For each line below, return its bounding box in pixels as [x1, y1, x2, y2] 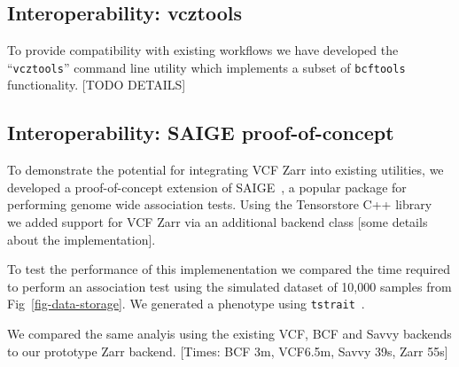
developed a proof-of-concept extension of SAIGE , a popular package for [7, 177, 407, 196]
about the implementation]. [7, 230, 156, 248]
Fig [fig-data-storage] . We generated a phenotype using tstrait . [7, 294, 365, 313]
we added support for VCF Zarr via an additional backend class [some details [7, 213, 428, 231]
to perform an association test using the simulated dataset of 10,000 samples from [7, 277, 452, 295]
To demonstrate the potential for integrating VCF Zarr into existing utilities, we [7, 160, 444, 179]
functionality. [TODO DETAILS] [7, 75, 186, 94]
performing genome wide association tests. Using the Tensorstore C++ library [7, 195, 432, 214]
